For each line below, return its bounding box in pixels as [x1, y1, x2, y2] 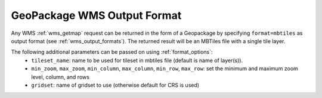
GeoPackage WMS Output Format [11, 9, 182, 22]
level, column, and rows [31, 73, 89, 80]
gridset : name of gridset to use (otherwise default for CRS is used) [31, 81, 200, 89]
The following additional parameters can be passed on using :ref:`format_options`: [11, 48, 213, 55]
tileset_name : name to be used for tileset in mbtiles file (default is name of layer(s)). [31, 57, 243, 64]
